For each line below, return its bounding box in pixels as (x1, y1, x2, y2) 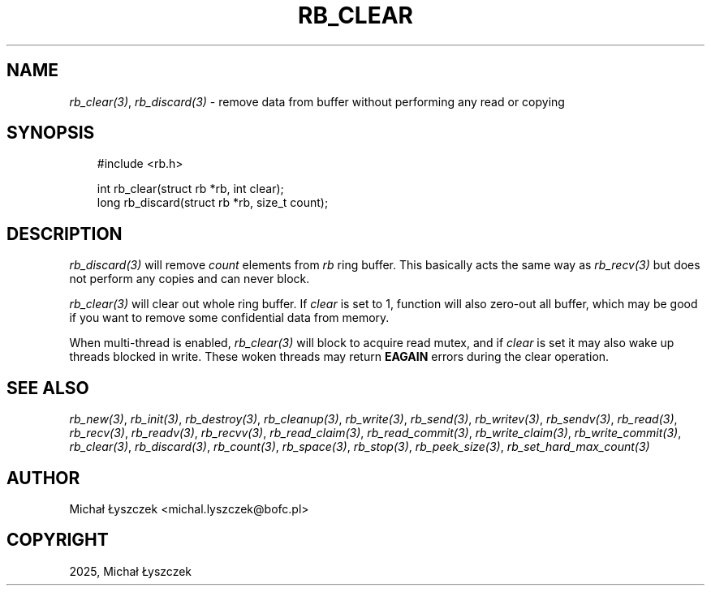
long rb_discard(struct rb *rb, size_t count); (97, 195, 329, 210)
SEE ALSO (6, 377, 89, 398)
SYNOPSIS (6, 122, 95, 144)
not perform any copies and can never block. (69, 272, 310, 286)
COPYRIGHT (6, 530, 109, 551)
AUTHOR (6, 467, 80, 488)
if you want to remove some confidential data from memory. (69, 311, 390, 325)
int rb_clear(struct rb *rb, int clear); (97, 182, 284, 196)
